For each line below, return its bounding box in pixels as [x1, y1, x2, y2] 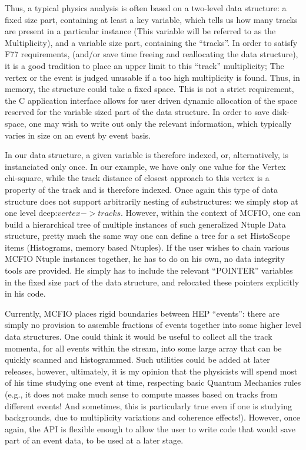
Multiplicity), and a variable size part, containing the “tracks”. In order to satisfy [5, 36, 298, 48]
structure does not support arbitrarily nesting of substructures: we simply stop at [5, 195, 298, 207]
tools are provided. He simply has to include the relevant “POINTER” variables [5, 264, 293, 277]
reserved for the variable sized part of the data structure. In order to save [5, 106, 270, 118]
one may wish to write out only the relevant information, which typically [29, 117, 292, 129]
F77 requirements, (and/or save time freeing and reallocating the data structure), [5, 48, 298, 60]
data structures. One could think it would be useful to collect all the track [5, 330, 272, 343]
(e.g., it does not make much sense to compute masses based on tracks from [5, 388, 278, 400]
